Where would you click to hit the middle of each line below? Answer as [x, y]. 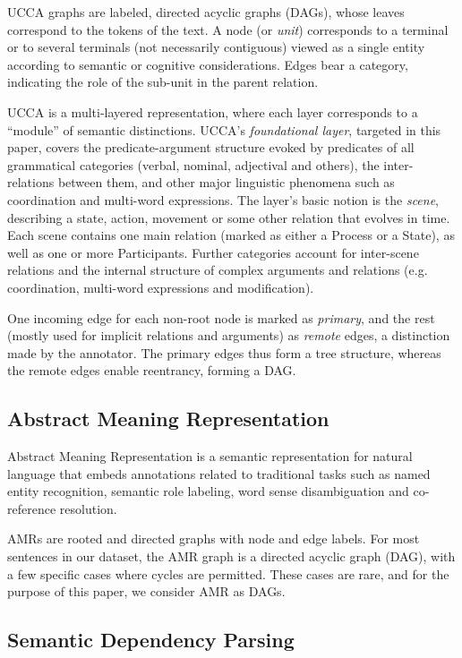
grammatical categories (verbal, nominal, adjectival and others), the [193, 164]
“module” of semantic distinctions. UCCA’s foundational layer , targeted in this [224, 129]
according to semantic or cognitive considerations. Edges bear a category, [208, 64]
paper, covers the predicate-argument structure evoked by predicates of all [211, 147]
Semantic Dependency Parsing [151, 640]
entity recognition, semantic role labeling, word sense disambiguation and [208, 491]
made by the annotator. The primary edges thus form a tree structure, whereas [224, 352]
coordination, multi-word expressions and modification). [161, 287]
